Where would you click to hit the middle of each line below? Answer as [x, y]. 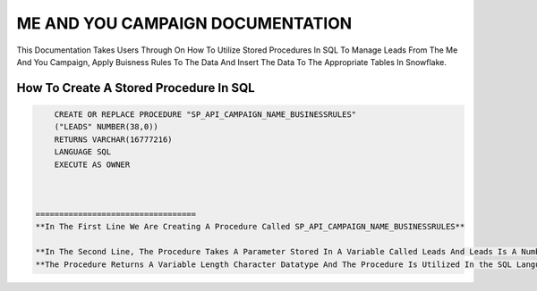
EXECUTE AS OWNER [92, 164]
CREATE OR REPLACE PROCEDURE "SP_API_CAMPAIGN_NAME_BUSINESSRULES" [205, 114]
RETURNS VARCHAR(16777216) [114, 139]
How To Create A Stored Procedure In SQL [136, 88]
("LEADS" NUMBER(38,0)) [106, 127]
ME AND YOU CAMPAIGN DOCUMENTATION [184, 23]
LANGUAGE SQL [83, 152]
